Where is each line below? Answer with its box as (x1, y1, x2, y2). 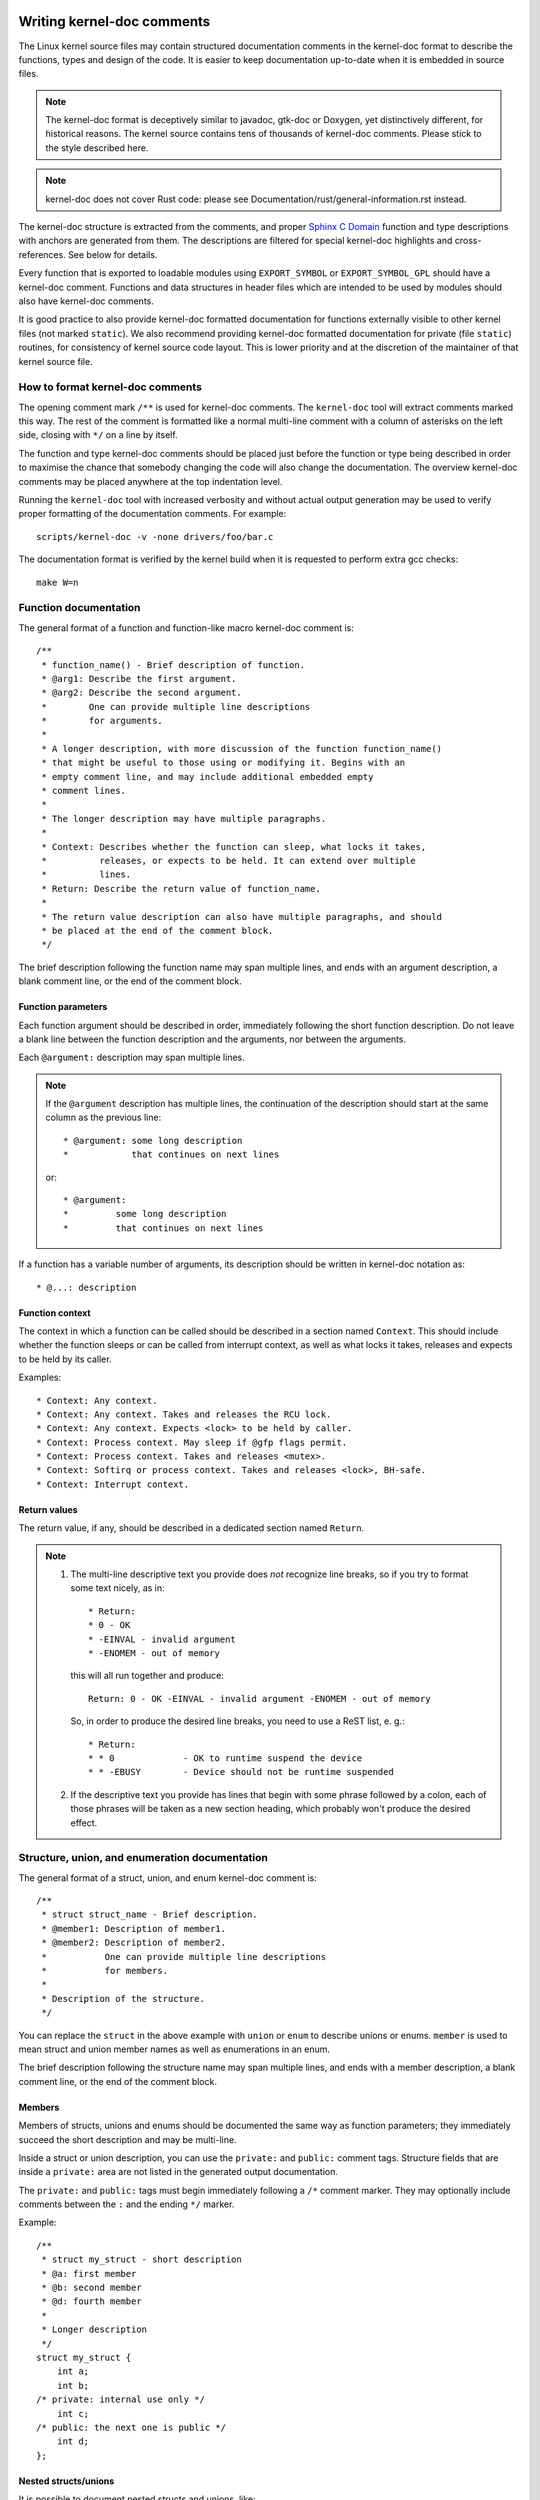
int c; (56, 2408, 90, 2419)
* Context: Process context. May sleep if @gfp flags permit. (36, 1436, 348, 1448)
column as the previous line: (45, 1111, 162, 1124)
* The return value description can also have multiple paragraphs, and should (41, 911, 443, 922)
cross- (454, 235, 482, 247)
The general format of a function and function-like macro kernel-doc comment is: (18, 621, 355, 634)
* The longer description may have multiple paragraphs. (41, 813, 327, 824)
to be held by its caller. (18, 1353, 112, 1365)
